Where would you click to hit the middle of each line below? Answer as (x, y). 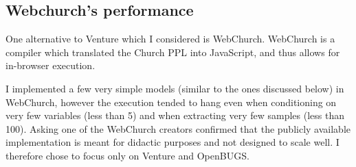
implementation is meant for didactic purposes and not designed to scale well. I (173, 142)
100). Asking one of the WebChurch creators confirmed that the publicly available (178, 128)
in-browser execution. (51, 65)
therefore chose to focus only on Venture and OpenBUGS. (127, 155)
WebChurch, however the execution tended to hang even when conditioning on (171, 102)
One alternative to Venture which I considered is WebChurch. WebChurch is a (170, 39)
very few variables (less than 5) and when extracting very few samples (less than (175, 115)
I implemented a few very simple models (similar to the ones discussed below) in (175, 88)
